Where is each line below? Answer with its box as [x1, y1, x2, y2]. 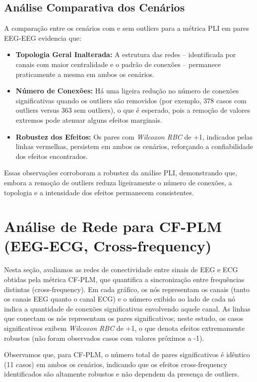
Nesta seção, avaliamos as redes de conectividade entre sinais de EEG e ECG [4, 264, 238, 275]
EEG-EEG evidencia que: [4, 32, 81, 43]
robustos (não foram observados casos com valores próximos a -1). [4, 332, 204, 343]
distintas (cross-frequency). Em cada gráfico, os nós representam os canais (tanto [4, 284, 250, 294]
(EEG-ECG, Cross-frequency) [4, 235, 212, 256]
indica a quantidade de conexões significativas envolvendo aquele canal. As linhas [4, 303, 251, 313]
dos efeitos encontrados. [15, 151, 88, 161]
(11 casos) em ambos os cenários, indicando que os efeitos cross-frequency [4, 359, 227, 369]
